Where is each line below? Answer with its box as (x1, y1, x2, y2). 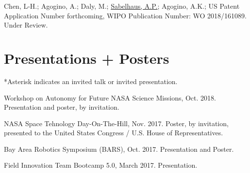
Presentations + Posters (4, 48, 169, 68)
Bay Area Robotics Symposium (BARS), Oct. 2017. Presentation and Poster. (4, 144, 234, 154)
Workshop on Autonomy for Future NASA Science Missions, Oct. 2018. (4, 92, 216, 102)
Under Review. (4, 20, 48, 30)
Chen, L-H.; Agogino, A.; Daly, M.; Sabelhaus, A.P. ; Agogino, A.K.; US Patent (4, 1, 240, 11)
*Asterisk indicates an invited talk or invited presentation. (4, 76, 178, 86)
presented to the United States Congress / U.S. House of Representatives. (4, 128, 223, 138)
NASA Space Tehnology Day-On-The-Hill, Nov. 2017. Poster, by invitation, (4, 118, 229, 128)
